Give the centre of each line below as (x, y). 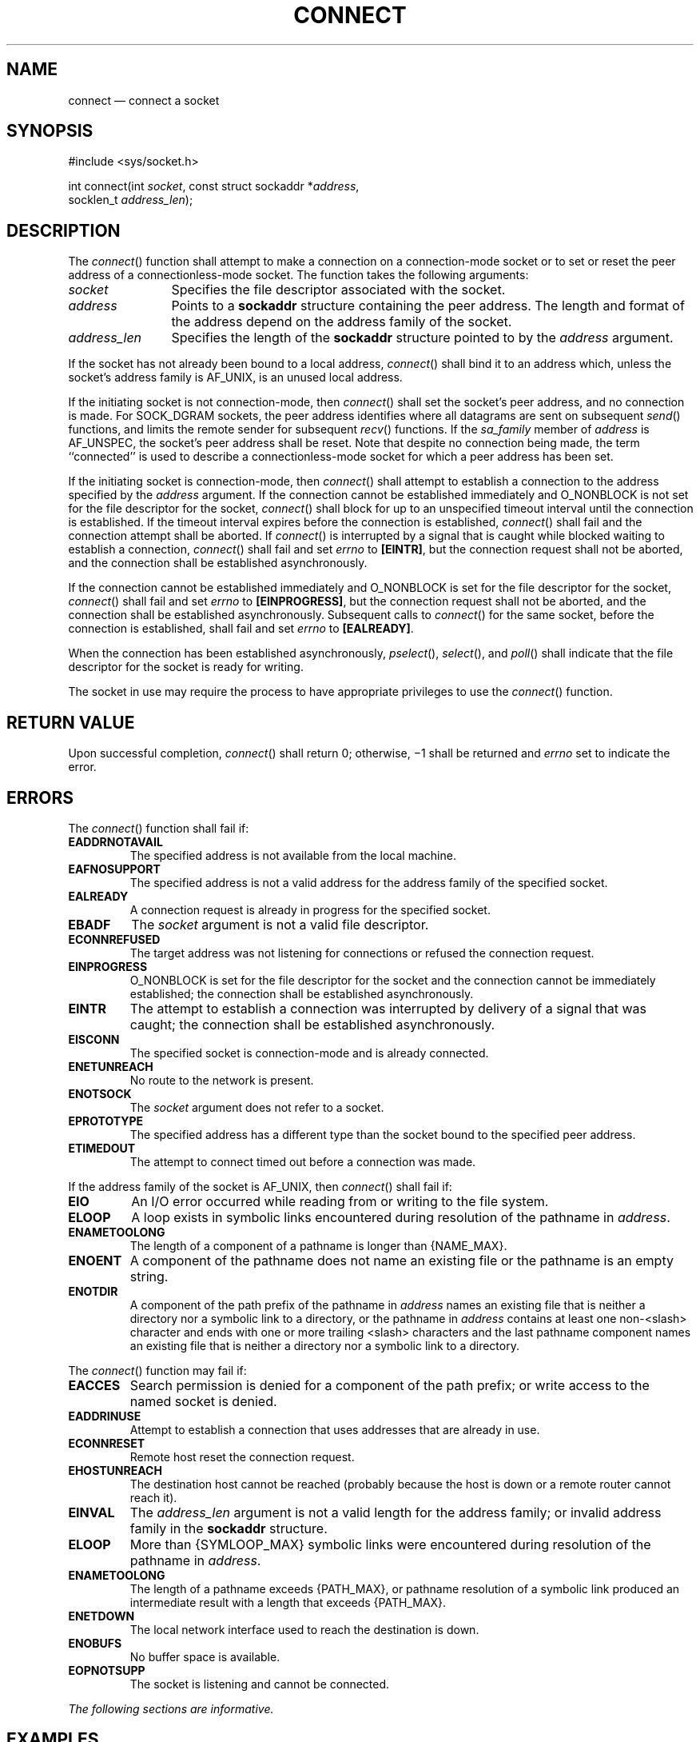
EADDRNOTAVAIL (115, 841)
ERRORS (40, 797)
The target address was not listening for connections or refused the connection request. (362, 953)
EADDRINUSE (105, 1416)
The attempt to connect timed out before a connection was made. (303, 1161)
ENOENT (95, 1260)
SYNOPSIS (50, 131)
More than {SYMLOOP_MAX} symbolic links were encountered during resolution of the (390, 1544)
